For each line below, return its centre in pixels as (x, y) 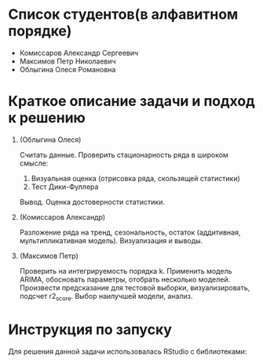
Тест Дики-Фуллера (65, 187)
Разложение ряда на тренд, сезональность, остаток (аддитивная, (130, 232)
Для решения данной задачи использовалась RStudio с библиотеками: (128, 351)
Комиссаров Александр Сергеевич (79, 53)
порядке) (40, 31)
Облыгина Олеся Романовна (68, 69)
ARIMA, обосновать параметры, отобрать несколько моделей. (124, 279)
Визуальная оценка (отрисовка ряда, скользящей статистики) (136, 178)
